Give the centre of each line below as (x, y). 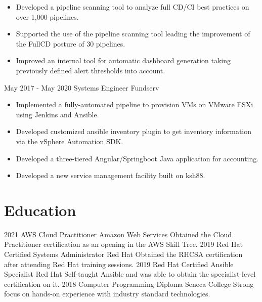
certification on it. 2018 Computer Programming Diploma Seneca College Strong (129, 284)
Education (40, 210)
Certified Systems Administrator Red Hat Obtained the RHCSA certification (123, 254)
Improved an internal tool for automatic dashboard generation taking (123, 60)
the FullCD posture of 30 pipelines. (71, 43)
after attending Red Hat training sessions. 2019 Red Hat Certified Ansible (119, 264)
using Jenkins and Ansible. (57, 114)
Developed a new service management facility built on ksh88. (111, 175)
